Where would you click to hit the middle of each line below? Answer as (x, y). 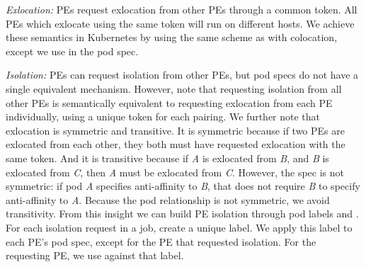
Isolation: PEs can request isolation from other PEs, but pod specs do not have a (182, 75)
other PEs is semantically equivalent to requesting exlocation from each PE (169, 102)
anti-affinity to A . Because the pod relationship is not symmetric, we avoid (168, 199)
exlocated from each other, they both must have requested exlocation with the (176, 144)
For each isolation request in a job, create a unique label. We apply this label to (179, 227)
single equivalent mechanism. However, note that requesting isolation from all (174, 88)
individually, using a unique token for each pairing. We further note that (163, 117)
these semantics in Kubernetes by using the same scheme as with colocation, (172, 37)
